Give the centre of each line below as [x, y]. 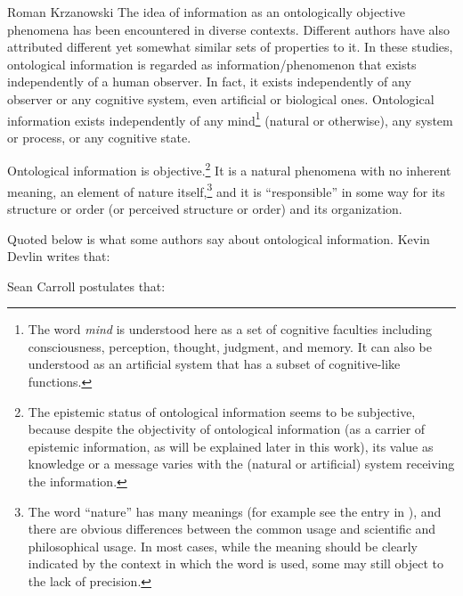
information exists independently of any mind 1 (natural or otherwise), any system [230, 118]
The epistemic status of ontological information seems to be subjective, [222, 411]
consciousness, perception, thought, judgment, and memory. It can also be [230, 346]
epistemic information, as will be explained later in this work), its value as [231, 446]
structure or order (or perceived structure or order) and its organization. [205, 208]
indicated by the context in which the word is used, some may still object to [236, 563]
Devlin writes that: [59, 256]
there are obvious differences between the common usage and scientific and [232, 529]
